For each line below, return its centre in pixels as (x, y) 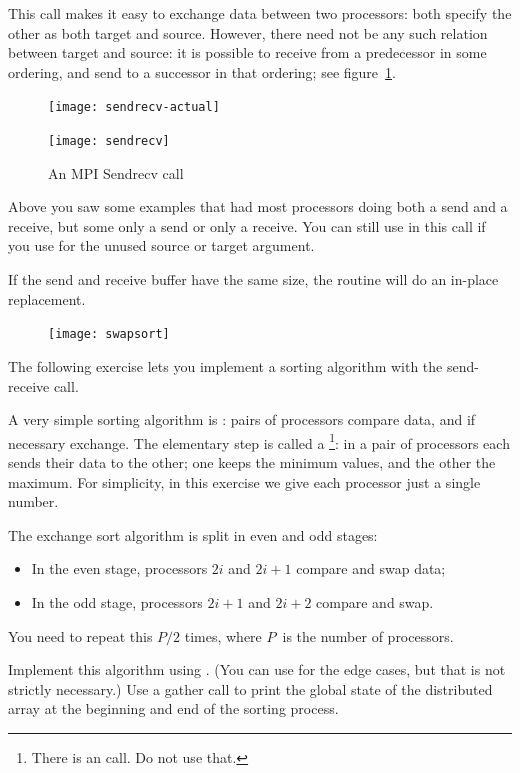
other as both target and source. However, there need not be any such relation (248, 32)
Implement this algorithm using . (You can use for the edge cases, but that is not (257, 669)
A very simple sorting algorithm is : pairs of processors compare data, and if (242, 419)
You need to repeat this (80, 635)
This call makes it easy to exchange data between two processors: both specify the (260, 13)
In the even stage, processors (119, 568)
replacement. (47, 298)
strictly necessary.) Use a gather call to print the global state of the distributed (250, 688)
